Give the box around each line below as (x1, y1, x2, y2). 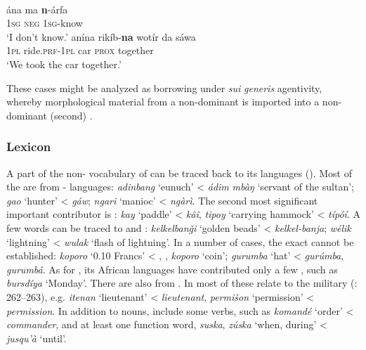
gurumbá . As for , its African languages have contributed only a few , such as (6, 261, 338, 276)
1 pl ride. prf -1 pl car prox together (6, 43, 154, 58)
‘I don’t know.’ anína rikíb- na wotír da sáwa (6, 29, 196, 44)
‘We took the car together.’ (6, 56, 122, 71)
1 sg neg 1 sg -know (6, 15, 83, 30)
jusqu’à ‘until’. (6, 330, 67, 345)
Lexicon (6, 138, 51, 155)
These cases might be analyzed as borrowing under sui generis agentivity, (6, 80, 322, 95)
